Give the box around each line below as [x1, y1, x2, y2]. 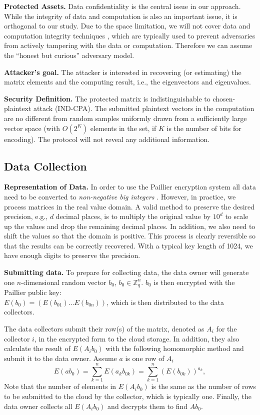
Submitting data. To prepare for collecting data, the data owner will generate [4, 267, 249, 277]
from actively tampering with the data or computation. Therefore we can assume [4, 40, 252, 50]
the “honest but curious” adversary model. [4, 49, 134, 60]
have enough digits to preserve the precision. [4, 250, 140, 260]
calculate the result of [4, 343, 70, 353]
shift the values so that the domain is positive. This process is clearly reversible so [4, 230, 256, 241]
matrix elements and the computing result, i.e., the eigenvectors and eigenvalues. [4, 76, 251, 87]
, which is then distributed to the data [106, 296, 224, 307]
